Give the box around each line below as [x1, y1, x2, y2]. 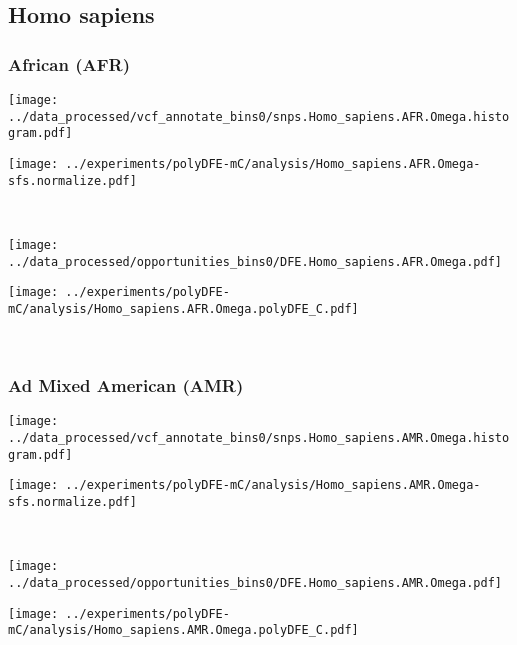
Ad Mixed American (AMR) [8, 373, 244, 398]
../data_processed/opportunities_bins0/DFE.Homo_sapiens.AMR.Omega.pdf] [8, 575, 502, 590]
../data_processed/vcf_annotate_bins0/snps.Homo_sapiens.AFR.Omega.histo [8, 109, 510, 124]
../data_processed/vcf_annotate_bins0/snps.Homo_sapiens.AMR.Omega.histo [8, 430, 510, 445]
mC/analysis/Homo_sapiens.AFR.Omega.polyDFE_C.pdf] [8, 301, 359, 316]
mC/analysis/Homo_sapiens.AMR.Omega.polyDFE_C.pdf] [8, 623, 359, 638]
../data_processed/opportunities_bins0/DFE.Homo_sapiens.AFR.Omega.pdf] [8, 254, 502, 269]
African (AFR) [8, 51, 130, 76]
